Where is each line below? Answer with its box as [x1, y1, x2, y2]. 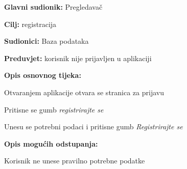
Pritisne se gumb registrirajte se [4, 104, 104, 115]
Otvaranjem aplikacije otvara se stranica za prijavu [4, 87, 164, 97]
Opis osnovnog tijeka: [4, 70, 81, 80]
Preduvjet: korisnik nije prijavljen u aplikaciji [4, 52, 152, 63]
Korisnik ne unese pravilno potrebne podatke [4, 155, 145, 166]
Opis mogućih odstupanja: [4, 138, 98, 149]
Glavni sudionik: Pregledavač [4, 2, 103, 12]
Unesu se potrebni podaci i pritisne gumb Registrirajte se [4, 121, 183, 132]
